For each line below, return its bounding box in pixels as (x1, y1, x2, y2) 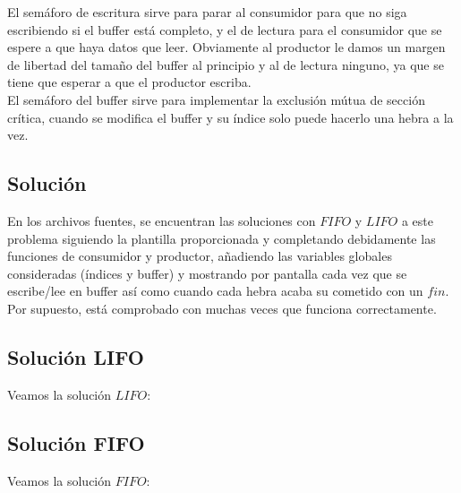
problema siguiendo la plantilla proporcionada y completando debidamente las (7, 229, 436, 247)
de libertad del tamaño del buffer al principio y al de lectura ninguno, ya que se (7, 55, 444, 74)
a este (401, 211, 433, 229)
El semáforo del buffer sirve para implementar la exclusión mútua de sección (7, 90, 425, 108)
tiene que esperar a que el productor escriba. (7, 73, 252, 91)
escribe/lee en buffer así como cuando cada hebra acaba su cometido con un (7, 281, 423, 300)
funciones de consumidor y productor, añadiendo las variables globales (7, 246, 392, 265)
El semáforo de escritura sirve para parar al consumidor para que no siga (7, 3, 407, 21)
